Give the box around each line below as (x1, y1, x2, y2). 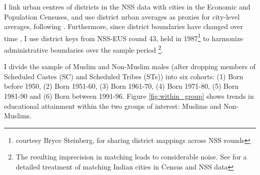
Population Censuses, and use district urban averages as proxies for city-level (4, 11, 240, 22)
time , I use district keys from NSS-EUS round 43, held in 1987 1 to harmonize (4, 31, 243, 43)
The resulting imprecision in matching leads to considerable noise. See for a (15, 151, 247, 162)
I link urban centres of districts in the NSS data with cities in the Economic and (4, 2, 250, 12)
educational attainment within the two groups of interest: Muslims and (4, 100, 221, 111)
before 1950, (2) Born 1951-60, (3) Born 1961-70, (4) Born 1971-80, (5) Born (4, 81, 239, 91)
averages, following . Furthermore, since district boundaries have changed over (4, 21, 243, 32)
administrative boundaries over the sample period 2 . (4, 43, 163, 55)
